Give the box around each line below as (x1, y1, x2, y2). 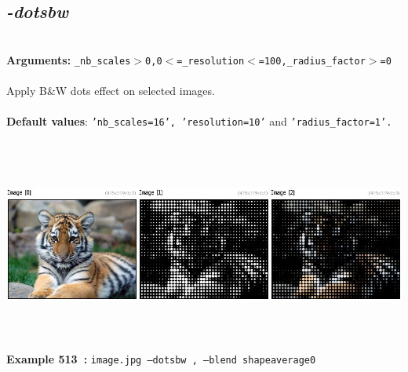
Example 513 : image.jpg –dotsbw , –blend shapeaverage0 (6, 351, 316, 367)
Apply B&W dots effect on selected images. (6, 82, 215, 99)
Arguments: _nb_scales (6, 51, 131, 67)
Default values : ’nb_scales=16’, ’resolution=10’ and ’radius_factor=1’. (6, 113, 392, 129)
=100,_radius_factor (258, 55, 366, 67)
